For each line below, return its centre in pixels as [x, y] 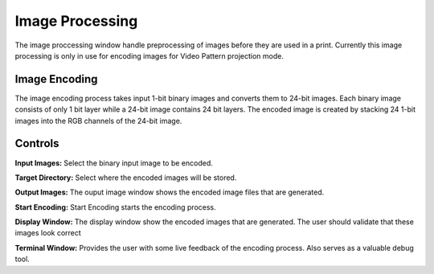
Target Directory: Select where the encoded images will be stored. [126, 178]
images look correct [48, 233]
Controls [37, 143]
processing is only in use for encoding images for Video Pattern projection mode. [149, 55]
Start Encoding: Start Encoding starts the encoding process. [115, 207]
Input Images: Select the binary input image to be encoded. [114, 163]
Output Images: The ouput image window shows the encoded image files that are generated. [170, 192]
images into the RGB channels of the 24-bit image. [98, 121]
